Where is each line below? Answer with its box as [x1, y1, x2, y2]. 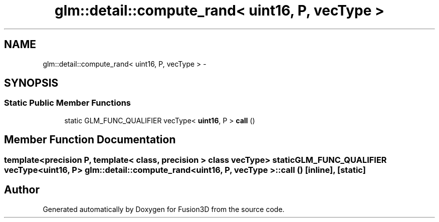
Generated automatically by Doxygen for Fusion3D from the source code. [43, 204, 285, 213]
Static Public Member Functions [4, 98, 131, 108]
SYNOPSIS [4, 77, 59, 90]
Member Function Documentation [4, 133, 176, 146]
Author [4, 183, 40, 196]
